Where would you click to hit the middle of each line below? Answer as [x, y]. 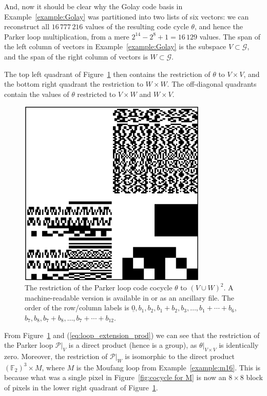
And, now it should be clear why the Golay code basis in [93, 6]
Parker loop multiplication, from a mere [67, 36]
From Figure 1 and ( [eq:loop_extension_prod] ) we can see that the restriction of [132, 335]
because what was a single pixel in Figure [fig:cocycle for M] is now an [115, 377]
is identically [239, 345]
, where [53, 367]
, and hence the [218, 26]
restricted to [97, 94]
